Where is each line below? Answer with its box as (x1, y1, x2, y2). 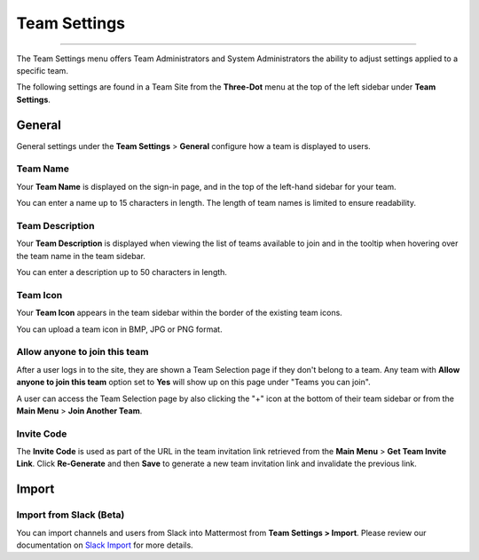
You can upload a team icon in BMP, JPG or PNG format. (16, 324, 223, 335)
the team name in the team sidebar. (16, 250, 146, 261)
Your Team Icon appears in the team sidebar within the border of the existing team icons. (16, 307, 343, 319)
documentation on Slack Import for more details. (16, 540, 194, 550)
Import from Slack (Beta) (16, 509, 125, 521)
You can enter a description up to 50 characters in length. (16, 267, 228, 278)
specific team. (16, 65, 68, 75)
